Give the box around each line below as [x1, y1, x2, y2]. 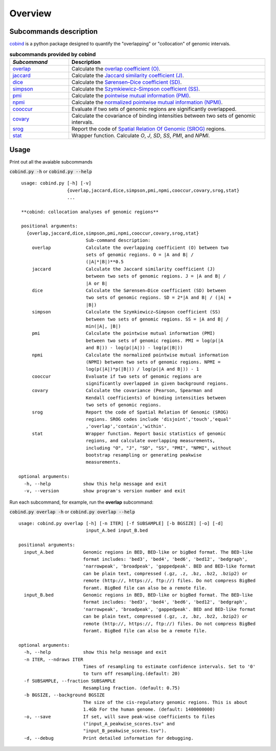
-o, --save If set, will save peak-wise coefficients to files [24, 714, 216, 719]
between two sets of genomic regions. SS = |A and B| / [85, 316, 229, 322]
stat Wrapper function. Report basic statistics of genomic [32, 430, 226, 437]
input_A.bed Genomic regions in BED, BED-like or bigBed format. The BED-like [24, 549, 253, 555]
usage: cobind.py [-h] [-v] [21, 180, 91, 186]
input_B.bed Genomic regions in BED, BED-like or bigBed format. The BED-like [24, 592, 253, 598]
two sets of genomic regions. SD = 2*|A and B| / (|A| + [85, 294, 232, 301]
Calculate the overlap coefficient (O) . [72, 65, 160, 72]
